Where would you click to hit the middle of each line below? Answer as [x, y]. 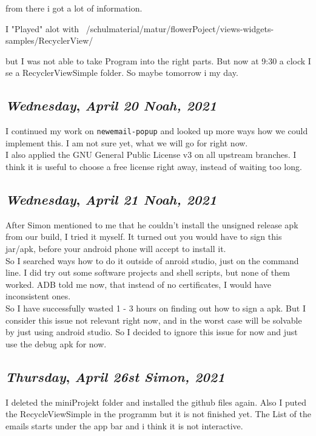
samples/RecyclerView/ [49, 40]
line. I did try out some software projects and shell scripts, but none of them [148, 272]
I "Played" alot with [42, 28]
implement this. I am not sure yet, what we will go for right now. [127, 142]
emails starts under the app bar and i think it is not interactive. [124, 425]
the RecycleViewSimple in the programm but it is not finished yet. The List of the [158, 414]
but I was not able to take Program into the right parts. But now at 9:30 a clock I [158, 60]
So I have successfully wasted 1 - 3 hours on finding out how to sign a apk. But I [156, 308]
